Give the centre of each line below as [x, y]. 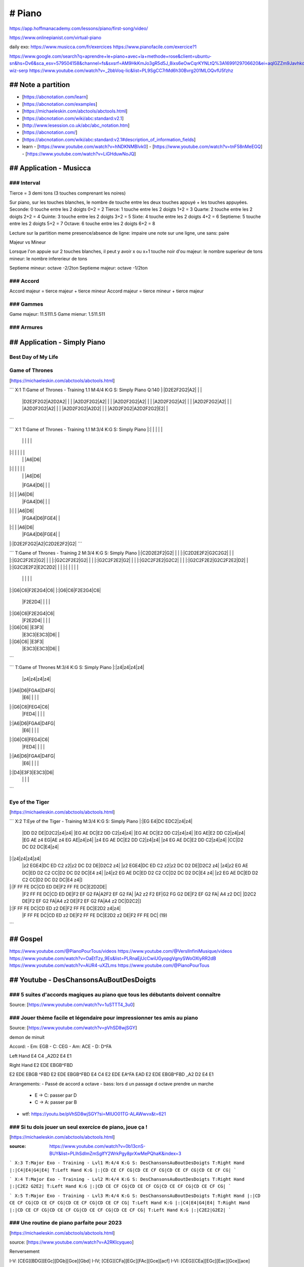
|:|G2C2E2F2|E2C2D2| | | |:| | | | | [44, 567]
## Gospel [26, 939]
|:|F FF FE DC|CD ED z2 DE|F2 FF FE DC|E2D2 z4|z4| [65, 908]
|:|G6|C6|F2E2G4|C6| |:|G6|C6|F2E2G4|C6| [55, 590]
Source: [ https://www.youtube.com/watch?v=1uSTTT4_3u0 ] [72, 1005]
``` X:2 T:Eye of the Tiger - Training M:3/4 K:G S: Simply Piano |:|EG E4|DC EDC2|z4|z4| [101, 822]
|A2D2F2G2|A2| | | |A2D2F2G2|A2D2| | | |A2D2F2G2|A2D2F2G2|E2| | [95, 408]
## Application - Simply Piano [58, 342]
